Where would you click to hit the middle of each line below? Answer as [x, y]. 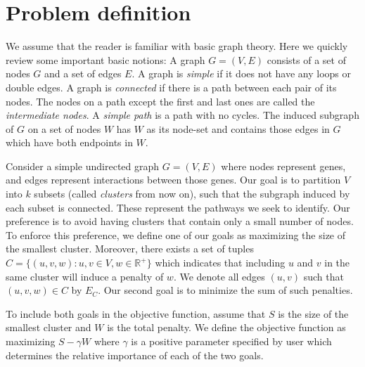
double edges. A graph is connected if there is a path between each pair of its [171, 87]
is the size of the [313, 313]
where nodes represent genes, [283, 166]
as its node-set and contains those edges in [238, 128]
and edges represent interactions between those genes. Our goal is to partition [173, 180]
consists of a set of [306, 59]
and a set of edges [83, 73]
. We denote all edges [219, 276]
